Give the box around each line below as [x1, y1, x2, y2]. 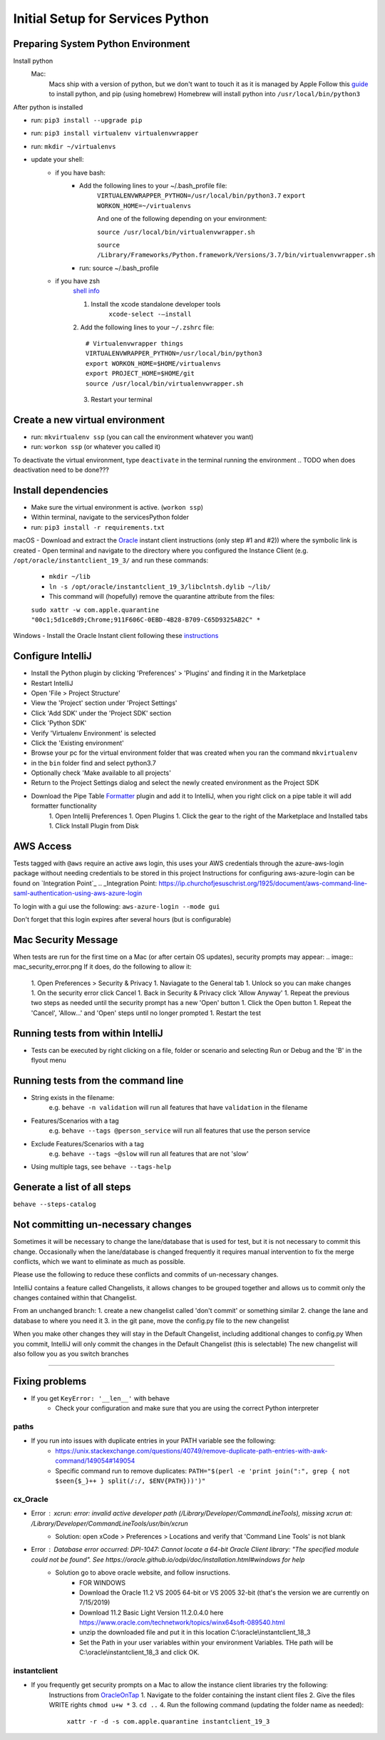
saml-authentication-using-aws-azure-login [13, 889, 143, 897]
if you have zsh [55, 277, 100, 285]
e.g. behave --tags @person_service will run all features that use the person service [48, 1126, 310, 1135]
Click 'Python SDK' [31, 719, 87, 727]
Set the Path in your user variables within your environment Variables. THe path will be [79, 1638, 334, 1647]
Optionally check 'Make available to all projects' [31, 768, 171, 777]
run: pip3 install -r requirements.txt [31, 522, 165, 531]
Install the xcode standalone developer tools [91, 299, 221, 308]
